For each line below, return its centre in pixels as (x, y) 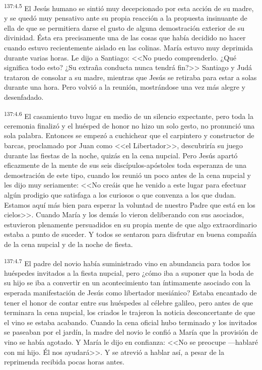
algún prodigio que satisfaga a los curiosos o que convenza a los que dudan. (120, 195)
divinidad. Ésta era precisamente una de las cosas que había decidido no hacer (125, 38)
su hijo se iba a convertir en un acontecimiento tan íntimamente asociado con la (127, 283)
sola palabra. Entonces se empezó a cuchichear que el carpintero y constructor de (129, 135)
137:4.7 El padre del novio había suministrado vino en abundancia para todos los (127, 262)
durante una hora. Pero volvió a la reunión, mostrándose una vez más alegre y (125, 87)
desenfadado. (24, 97)
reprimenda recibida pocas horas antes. (64, 362)
